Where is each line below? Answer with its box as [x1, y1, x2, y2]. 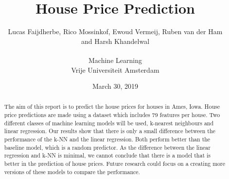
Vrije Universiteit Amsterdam [71, 64, 159, 75]
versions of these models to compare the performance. [4, 167, 140, 176]
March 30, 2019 [92, 81, 139, 91]
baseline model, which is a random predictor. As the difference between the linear [4, 143, 211, 151]
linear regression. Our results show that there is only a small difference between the [4, 127, 215, 135]
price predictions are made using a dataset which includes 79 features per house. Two [4, 111, 220, 119]
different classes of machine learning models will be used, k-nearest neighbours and [4, 119, 214, 127]
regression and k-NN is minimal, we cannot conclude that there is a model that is [4, 151, 211, 159]
